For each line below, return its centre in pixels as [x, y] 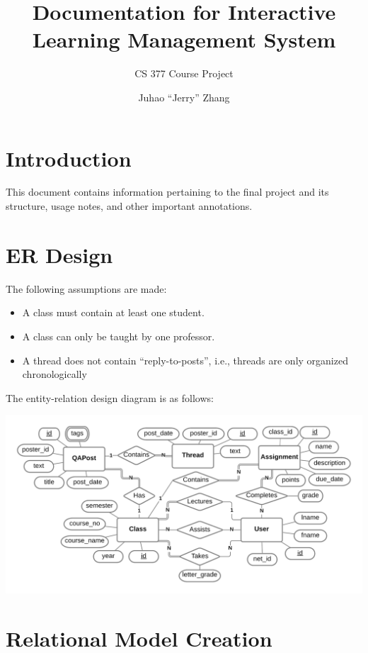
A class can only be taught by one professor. [119, 336]
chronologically [54, 374]
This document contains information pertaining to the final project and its [167, 192]
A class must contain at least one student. [113, 312]
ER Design [59, 254]
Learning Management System [184, 39]
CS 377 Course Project [184, 73]
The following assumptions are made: [86, 288]
